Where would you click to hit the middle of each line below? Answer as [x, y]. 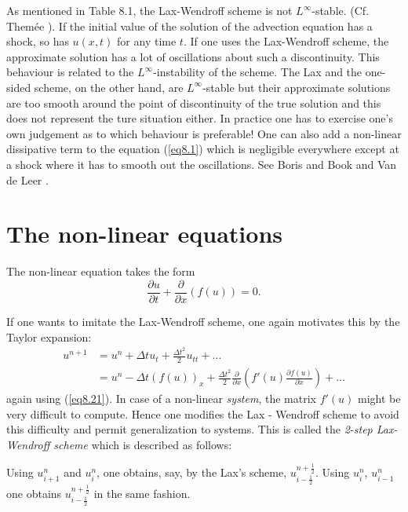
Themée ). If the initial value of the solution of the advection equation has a [189, 26]
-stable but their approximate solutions [297, 87]
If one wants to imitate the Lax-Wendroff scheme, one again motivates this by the [203, 321]
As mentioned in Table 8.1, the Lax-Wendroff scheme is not [149, 10]
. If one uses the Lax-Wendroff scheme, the [286, 41]
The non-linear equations [144, 234]
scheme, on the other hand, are [109, 87]
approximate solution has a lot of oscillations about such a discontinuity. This [193, 56]
